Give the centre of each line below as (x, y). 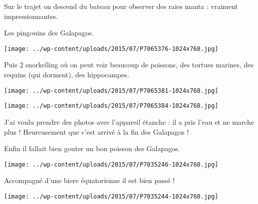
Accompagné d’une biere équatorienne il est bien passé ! (90, 180)
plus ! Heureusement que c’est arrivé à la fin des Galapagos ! (97, 131)
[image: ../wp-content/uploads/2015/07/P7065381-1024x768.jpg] (111, 91)
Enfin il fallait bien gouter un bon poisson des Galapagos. (92, 148)
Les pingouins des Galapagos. (49, 33)
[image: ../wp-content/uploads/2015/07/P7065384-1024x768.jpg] (111, 106)
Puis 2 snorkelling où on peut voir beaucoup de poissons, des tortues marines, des (129, 65)
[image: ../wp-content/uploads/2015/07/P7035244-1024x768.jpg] (111, 196)
